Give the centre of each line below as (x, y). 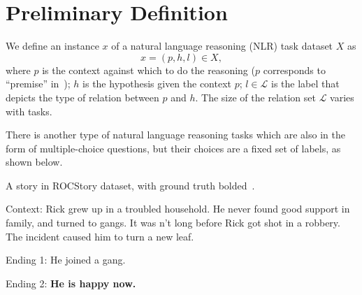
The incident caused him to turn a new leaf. (100, 236)
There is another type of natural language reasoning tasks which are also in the (175, 135)
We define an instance (52, 46)
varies (342, 97)
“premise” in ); (38, 84)
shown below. (34, 162)
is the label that (305, 84)
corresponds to (294, 70)
